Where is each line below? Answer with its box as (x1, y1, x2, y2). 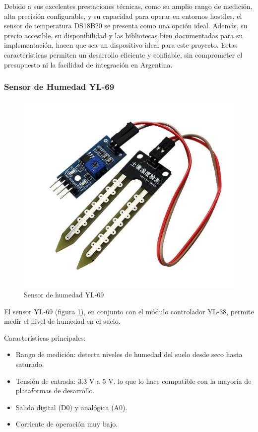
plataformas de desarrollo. (15, 385, 95, 396)
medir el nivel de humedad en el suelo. (4, 316, 121, 326)
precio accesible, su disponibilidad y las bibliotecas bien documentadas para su (4, 30, 243, 40)
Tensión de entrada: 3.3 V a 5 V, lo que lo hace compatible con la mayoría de (15, 375, 252, 386)
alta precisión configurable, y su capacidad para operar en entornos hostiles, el (4, 10, 242, 21)
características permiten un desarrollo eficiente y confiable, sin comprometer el (4, 49, 243, 60)
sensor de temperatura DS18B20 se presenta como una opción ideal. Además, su (4, 20, 248, 31)
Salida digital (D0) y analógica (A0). (15, 402, 128, 412)
